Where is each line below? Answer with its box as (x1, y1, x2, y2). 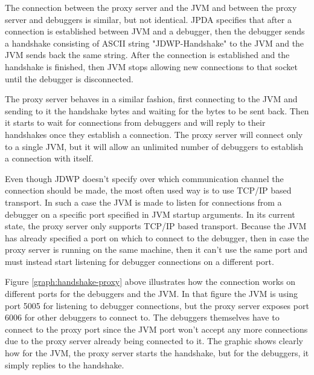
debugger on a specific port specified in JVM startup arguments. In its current (5, 207, 295, 220)
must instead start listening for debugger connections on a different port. (5, 255, 274, 267)
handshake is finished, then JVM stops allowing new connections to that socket (5, 60, 298, 73)
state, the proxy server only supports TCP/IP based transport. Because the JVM (5, 220, 307, 232)
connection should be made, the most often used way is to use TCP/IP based (5, 184, 292, 197)
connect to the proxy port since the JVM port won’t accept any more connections (5, 322, 308, 335)
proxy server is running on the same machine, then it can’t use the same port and (5, 243, 308, 256)
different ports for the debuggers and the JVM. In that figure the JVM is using (5, 287, 298, 300)
